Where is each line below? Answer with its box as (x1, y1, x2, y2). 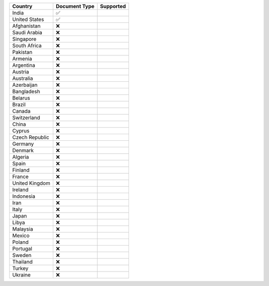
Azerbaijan (12, 81, 38, 88)
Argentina (12, 62, 35, 68)
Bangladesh (12, 88, 40, 95)
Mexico (12, 232, 30, 239)
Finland (12, 167, 30, 173)
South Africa (12, 42, 42, 49)
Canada (12, 108, 31, 114)
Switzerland (12, 114, 40, 121)
